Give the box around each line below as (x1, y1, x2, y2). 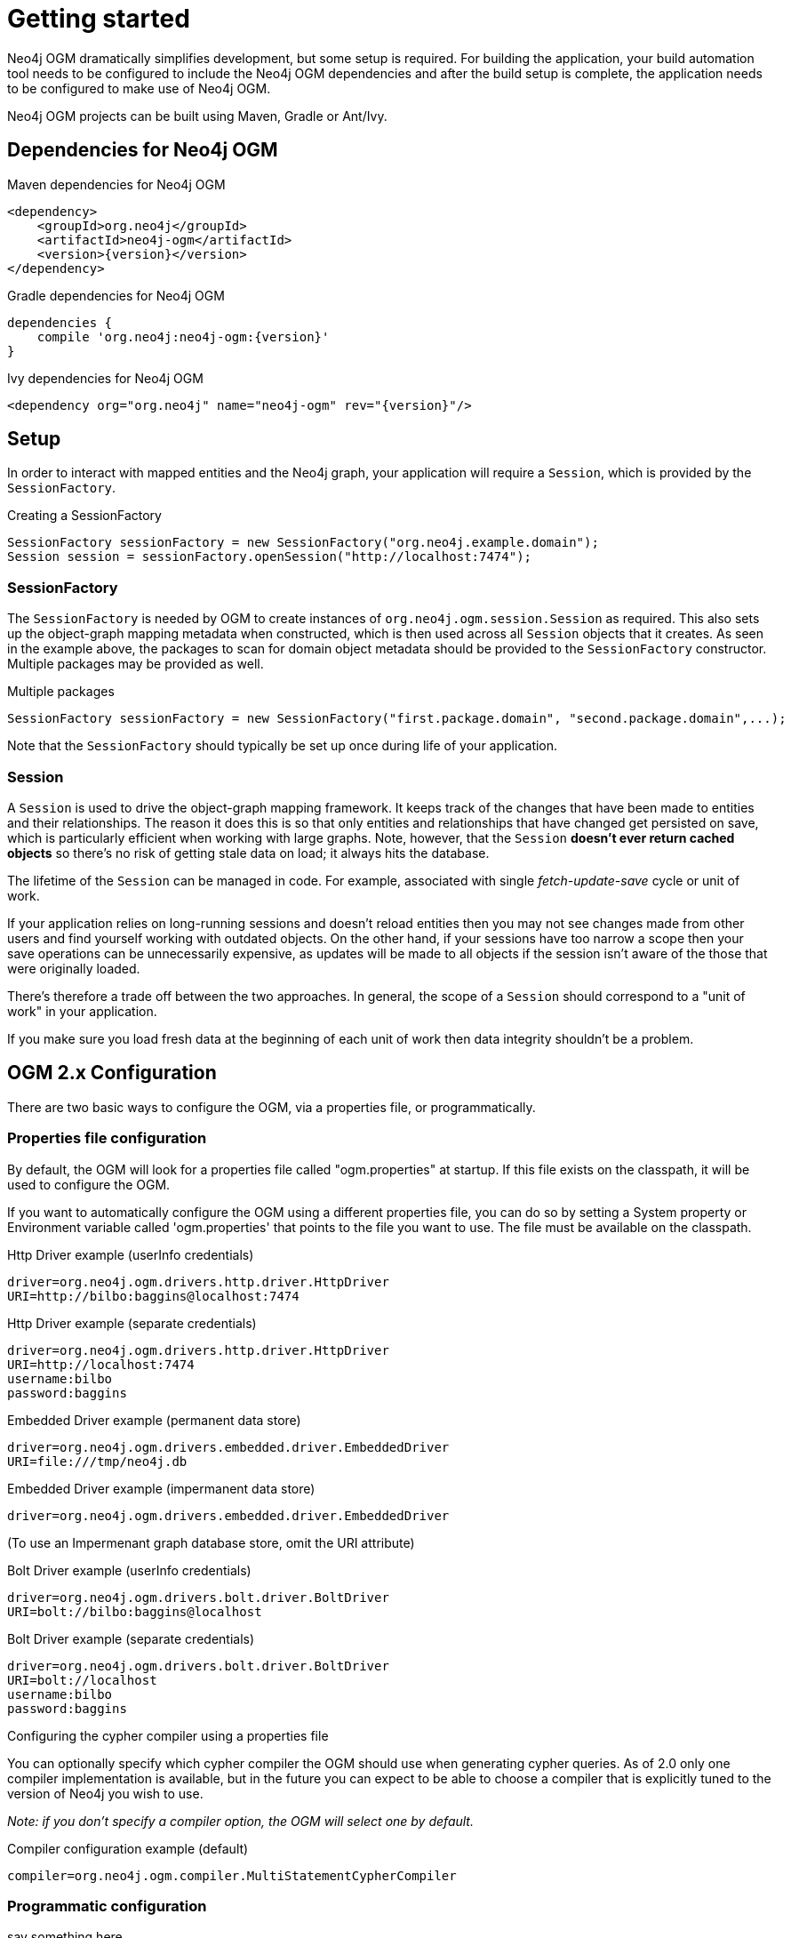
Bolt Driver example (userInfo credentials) (7, 1562, 252, 1578)
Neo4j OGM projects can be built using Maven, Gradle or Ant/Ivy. (7, 108, 388, 124)
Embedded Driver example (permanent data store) (7, 1412, 301, 1428)
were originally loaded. (7, 960, 140, 976)
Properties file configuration (7, 1129, 207, 1148)
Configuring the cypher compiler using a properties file (7, 1727, 329, 1743)
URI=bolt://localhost (7, 1672, 157, 1687)
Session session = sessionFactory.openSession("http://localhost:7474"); (7, 549, 532, 565)
